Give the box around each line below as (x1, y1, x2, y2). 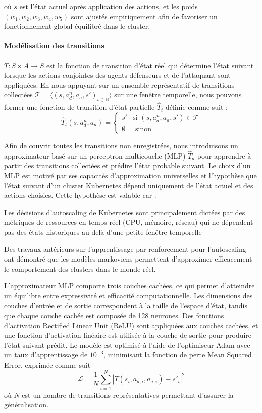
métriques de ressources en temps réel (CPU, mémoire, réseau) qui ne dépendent (4, 217, 253, 227)
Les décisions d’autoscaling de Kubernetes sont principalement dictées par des (4, 206, 245, 217)
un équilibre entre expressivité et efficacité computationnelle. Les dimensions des (4, 290, 253, 300)
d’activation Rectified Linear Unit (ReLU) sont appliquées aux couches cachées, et (4, 320, 258, 330)
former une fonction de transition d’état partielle (4, 101, 155, 112)
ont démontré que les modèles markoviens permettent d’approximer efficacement (4, 253, 252, 264)
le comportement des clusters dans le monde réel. (4, 263, 156, 274)
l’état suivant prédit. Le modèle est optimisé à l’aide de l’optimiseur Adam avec (4, 339, 250, 350)
